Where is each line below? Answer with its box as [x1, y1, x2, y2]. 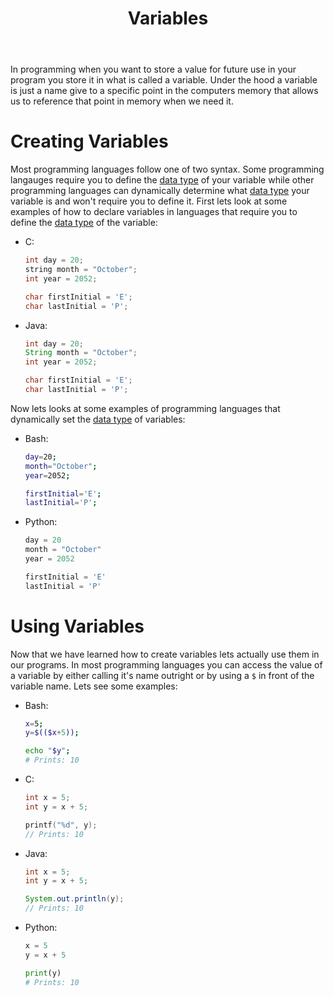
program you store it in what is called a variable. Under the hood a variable [10, 74, 318, 86]
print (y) [24, 968, 62, 978]
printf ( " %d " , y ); [24, 820, 98, 830]
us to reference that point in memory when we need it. [10, 95, 234, 107]
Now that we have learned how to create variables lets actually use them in [10, 648, 320, 660]
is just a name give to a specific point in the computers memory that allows [10, 85, 319, 97]
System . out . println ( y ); [24, 894, 125, 904]
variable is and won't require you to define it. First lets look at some [10, 195, 288, 207]
